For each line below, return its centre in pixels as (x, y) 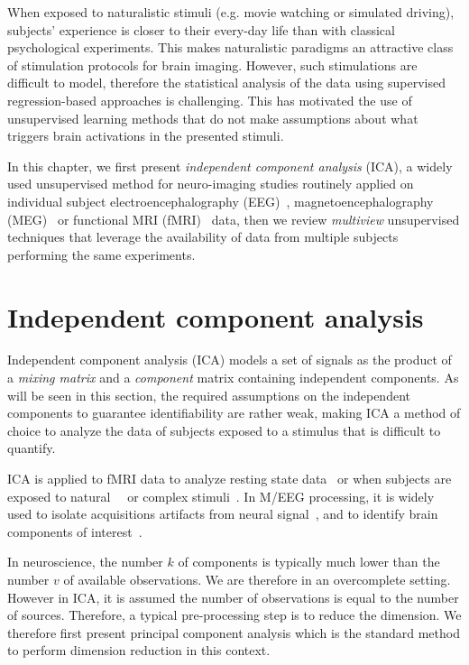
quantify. (32, 448)
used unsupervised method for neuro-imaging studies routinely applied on (211, 184)
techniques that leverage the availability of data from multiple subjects (203, 237)
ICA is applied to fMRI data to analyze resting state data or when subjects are (230, 478)
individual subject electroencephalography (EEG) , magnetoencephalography (221, 201)
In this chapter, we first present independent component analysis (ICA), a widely (230, 166)
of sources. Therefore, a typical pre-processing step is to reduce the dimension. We (234, 615)
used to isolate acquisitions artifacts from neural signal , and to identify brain (223, 514)
